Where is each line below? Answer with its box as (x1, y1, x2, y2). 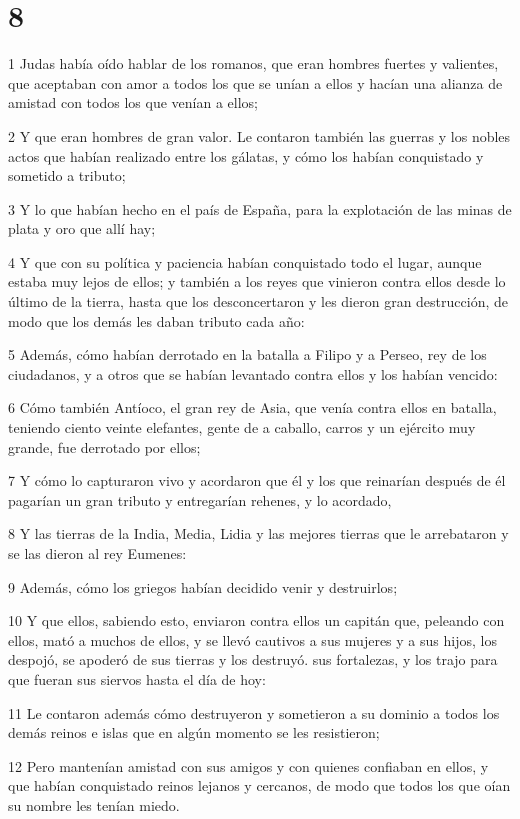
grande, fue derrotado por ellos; (8, 436, 201, 457)
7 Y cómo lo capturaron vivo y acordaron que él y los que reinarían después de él (8, 470, 506, 491)
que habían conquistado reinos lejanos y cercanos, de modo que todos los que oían (8, 775, 511, 796)
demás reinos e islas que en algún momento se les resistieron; (8, 722, 380, 743)
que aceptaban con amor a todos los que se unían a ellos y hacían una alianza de (8, 72, 503, 93)
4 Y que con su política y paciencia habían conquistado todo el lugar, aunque (8, 251, 482, 272)
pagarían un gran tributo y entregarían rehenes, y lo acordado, (8, 489, 392, 510)
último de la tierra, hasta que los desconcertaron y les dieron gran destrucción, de (8, 291, 508, 312)
